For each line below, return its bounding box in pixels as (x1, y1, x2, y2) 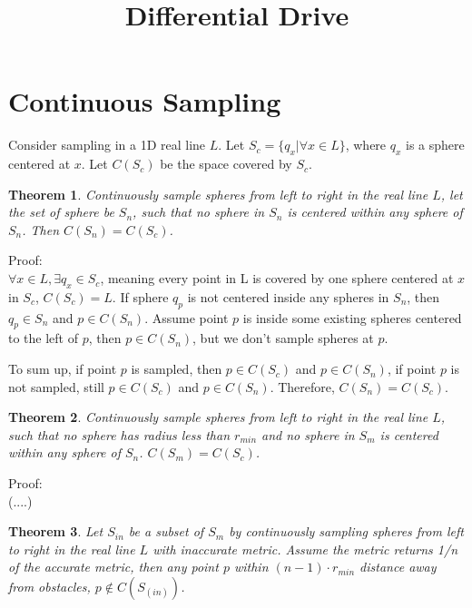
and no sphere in (261, 425, 355, 444)
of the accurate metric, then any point (8, 557, 219, 576)
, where (345, 135, 387, 154)
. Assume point (144, 308, 229, 327)
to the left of (8, 329, 78, 348)
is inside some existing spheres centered (242, 308, 462, 327)
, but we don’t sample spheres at (192, 329, 374, 348)
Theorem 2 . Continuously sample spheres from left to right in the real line (8, 407, 428, 427)
